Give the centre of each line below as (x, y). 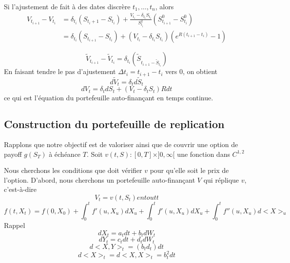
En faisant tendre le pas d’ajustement (60, 71)
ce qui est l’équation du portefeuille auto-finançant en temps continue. (109, 98)
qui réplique (221, 179)
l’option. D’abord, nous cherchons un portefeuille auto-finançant (100, 179)
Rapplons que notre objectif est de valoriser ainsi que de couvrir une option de (121, 144)
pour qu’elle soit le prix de (189, 170)
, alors (164, 6)
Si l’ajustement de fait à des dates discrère (67, 6)
